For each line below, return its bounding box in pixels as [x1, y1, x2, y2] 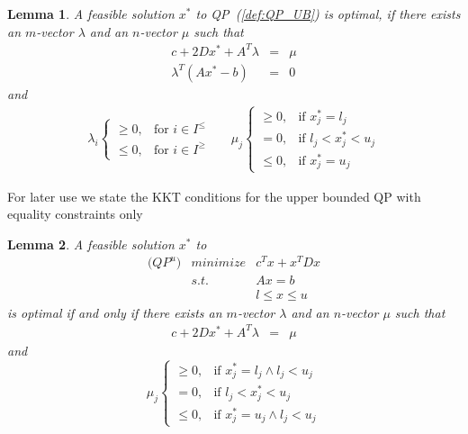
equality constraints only [7, 204, 143, 223]
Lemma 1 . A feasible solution [7, 5, 175, 23]
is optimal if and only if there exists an [7, 303, 222, 321]
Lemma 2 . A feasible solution [7, 234, 175, 253]
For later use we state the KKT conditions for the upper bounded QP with [7, 186, 421, 205]
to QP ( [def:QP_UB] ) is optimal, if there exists [195, 5, 461, 23]
